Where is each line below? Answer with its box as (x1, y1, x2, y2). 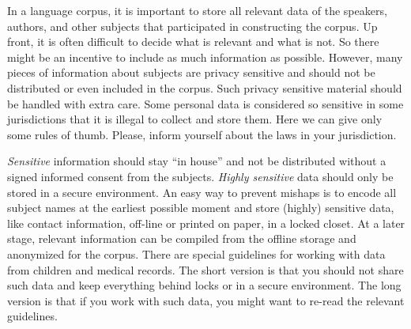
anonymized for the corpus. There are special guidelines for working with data (7, 245, 386, 262)
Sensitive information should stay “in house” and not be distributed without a (7, 153, 386, 169)
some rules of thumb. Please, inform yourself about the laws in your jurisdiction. (7, 126, 397, 142)
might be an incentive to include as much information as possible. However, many (7, 48, 403, 65)
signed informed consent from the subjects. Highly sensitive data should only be (7, 168, 394, 184)
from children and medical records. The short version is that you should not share (7, 261, 404, 278)
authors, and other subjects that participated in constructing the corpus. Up (7, 17, 378, 34)
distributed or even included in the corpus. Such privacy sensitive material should (7, 79, 402, 96)
